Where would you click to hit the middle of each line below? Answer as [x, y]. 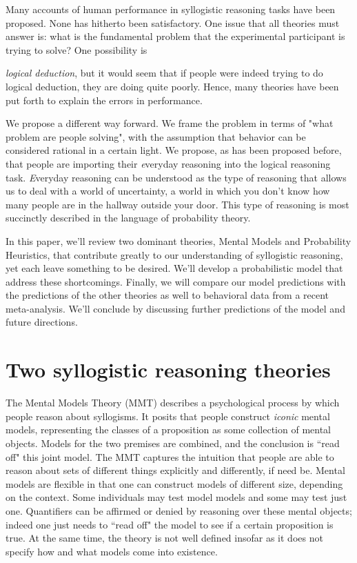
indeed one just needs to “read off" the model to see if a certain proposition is [170, 524]
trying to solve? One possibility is [76, 49]
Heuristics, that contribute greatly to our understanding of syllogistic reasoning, [174, 254]
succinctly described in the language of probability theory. [128, 218]
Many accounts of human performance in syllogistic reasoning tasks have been [171, 9]
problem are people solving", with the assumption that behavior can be [156, 136]
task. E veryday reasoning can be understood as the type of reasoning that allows [176, 177]
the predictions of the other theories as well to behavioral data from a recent [167, 295]
